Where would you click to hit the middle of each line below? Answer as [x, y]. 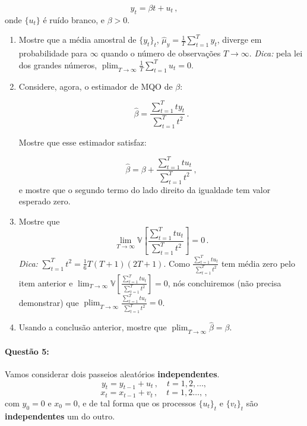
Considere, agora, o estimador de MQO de [96, 86]
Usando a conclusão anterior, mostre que [93, 327]
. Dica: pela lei [276, 53]
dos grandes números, [58, 64]
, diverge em [239, 40]
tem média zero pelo [258, 263]
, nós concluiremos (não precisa [224, 283]
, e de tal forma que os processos [137, 403]
